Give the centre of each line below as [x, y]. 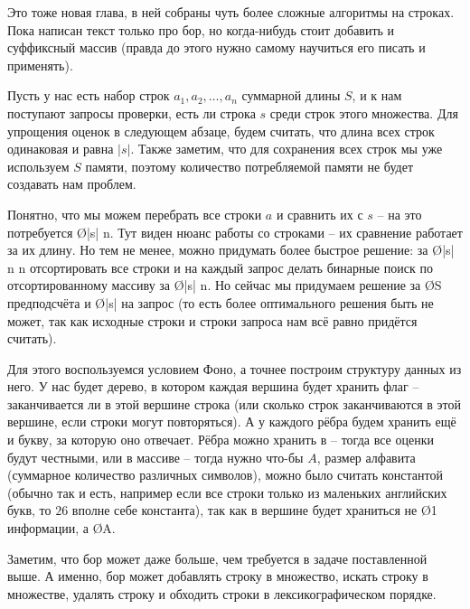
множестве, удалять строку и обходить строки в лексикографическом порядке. [222, 593]
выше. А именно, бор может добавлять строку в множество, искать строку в [218, 576]
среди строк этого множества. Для [364, 112]
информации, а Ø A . [61, 528]
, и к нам [377, 95]
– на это [399, 214]
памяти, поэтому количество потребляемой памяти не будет [249, 166]
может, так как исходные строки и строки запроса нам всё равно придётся [212, 320]
